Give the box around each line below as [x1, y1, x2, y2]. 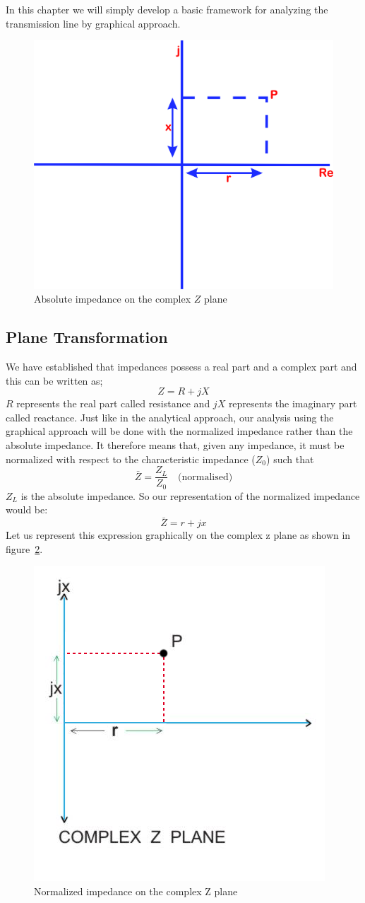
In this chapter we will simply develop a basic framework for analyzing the [6, 2, 328, 16]
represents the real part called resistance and [16, 396, 210, 411]
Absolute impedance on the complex [34, 291, 191, 306]
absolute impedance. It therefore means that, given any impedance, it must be [6, 438, 345, 453]
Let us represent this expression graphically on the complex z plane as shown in [6, 528, 351, 542]
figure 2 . [6, 541, 43, 556]
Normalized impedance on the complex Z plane [34, 883, 238, 898]
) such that [266, 451, 314, 466]
